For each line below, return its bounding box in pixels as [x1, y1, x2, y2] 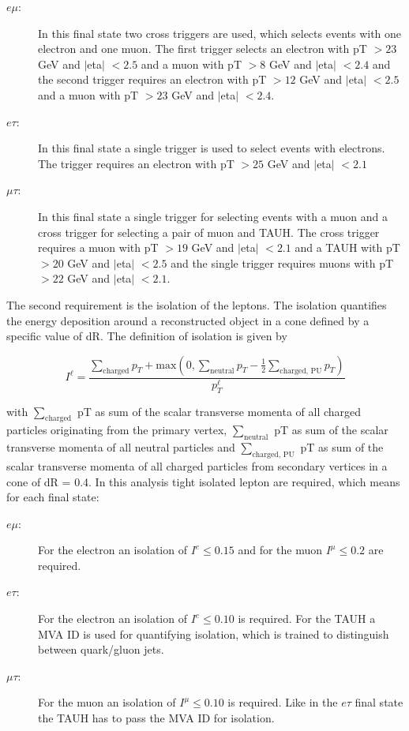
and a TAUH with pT [295, 239, 400, 256]
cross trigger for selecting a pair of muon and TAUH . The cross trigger [38, 223, 380, 240]
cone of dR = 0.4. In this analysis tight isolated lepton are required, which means [6, 473, 400, 489]
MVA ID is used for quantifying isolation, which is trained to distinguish [38, 625, 389, 642]
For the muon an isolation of [38, 694, 176, 710]
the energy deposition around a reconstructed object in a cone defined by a [6, 312, 370, 328]
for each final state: [6, 489, 99, 505]
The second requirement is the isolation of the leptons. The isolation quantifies [6, 296, 387, 313]
